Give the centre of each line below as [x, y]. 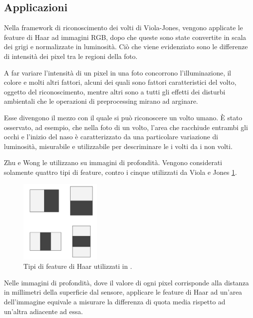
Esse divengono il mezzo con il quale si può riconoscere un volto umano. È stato [123, 117]
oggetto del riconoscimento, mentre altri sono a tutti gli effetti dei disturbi [115, 91]
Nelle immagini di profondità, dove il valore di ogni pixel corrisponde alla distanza [126, 282]
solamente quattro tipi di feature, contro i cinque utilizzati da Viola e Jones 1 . [120, 172]
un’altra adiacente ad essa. [44, 311]
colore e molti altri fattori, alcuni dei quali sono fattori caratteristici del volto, [120, 82]
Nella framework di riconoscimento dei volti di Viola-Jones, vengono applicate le [124, 28]
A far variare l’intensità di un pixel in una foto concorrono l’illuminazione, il [118, 72]
